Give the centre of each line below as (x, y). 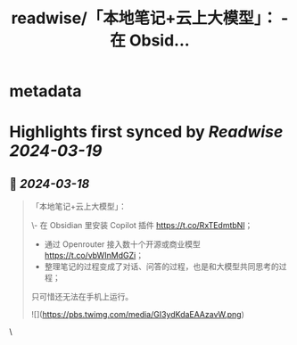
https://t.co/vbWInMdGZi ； (94, 256)
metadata (45, 91)
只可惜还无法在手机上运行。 (82, 297)
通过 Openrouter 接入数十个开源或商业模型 (122, 244)
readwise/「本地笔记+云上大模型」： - (150, 18)
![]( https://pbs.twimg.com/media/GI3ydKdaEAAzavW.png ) (138, 315)
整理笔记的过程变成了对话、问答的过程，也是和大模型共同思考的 (161, 267)
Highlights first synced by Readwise (146, 132)
